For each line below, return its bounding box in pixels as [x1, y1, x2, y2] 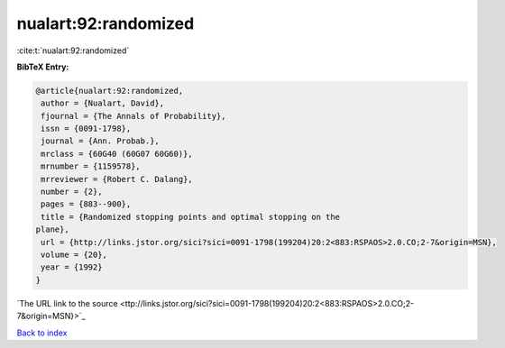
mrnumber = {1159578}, [41, 161, 142, 171]
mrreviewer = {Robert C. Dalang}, [41, 174, 193, 184]
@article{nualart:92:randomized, [35, 86, 184, 96]
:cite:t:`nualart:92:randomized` [16, 45, 130, 56]
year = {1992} [41, 262, 103, 272]
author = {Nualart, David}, [41, 98, 165, 108]
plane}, [35, 224, 69, 234]
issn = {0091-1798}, [41, 124, 132, 134]
